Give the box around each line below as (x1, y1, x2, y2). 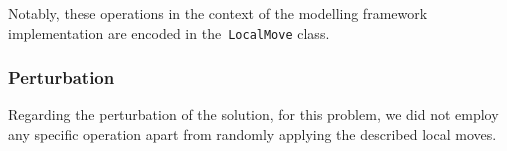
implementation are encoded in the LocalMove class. (8, 22, 330, 43)
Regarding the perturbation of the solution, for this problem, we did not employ (8, 104, 499, 125)
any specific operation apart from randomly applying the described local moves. (8, 124, 497, 145)
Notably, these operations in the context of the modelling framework (8, 3, 428, 23)
